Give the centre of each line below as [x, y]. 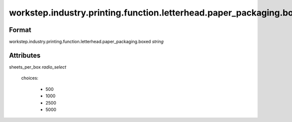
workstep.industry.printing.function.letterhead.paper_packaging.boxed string [86, 42]
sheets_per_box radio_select [38, 67]
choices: [30, 78]
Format [20, 30]
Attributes [25, 55]
